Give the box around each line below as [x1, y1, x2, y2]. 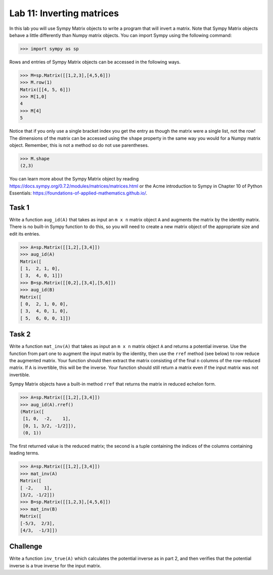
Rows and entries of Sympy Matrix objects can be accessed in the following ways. [9, 59, 181, 65]
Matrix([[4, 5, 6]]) [20, 87, 71, 92]
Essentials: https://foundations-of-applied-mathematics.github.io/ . [9, 190, 148, 196]
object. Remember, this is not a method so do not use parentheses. [9, 142, 149, 148]
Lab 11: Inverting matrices [9, 8, 119, 19]
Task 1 [9, 203, 30, 212]
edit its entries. [9, 231, 40, 237]
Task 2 [9, 330, 31, 339]
